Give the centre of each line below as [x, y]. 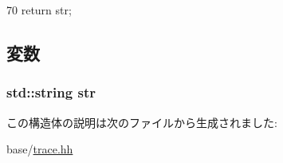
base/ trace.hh [40, 149]
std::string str [51, 92]
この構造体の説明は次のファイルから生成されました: [142, 122]
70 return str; [39, 10]
